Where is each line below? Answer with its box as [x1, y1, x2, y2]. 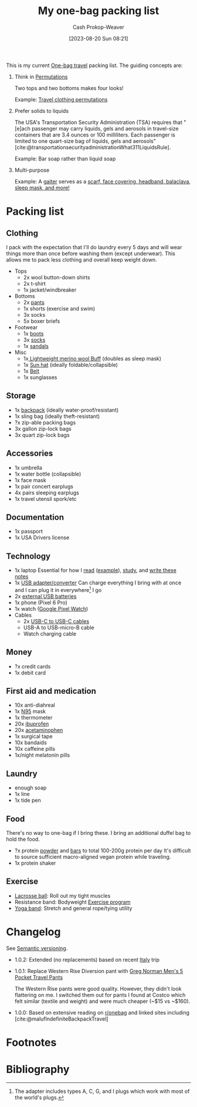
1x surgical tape [14, 733, 53, 740]
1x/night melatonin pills [14, 751, 70, 759]
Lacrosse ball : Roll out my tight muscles [14, 892, 111, 899]
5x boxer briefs [23, 317, 60, 325]
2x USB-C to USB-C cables [23, 617, 90, 624]
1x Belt [23, 367, 40, 374]
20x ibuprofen [14, 720, 49, 727]
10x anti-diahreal [14, 701, 56, 709]
